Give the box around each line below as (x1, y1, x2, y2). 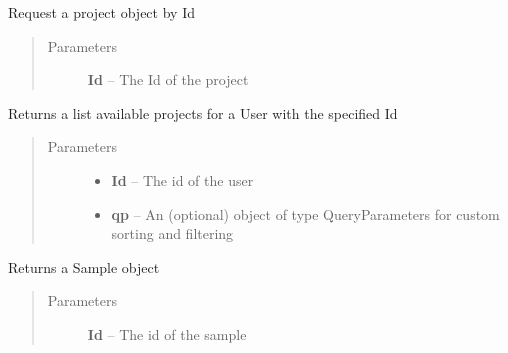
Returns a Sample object (8, 256, 160, 277)
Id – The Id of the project (87, 69, 249, 90)
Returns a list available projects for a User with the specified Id (8, 102, 398, 123)
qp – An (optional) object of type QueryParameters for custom (111, 203, 500, 224)
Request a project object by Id (8, 2, 195, 22)
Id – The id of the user (111, 169, 254, 190)
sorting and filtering (111, 223, 234, 244)
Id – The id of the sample (87, 323, 247, 344)
